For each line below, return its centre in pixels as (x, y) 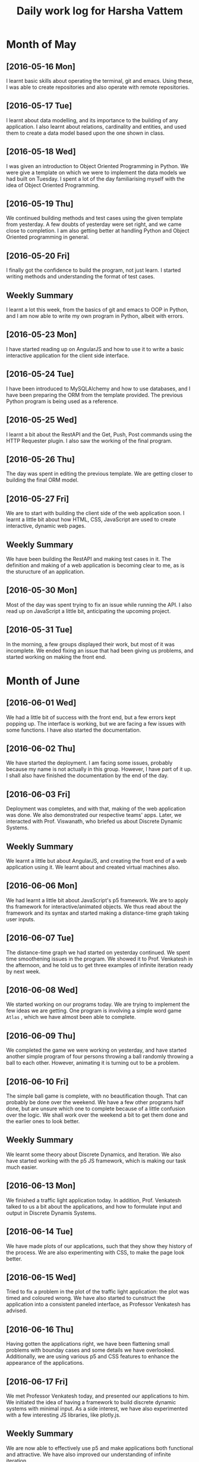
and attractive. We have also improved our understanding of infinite (89, 1454)
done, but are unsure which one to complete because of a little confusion (96, 1109)
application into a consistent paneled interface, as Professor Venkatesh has (99, 1305)
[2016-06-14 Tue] (40, 1232)
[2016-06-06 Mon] (42, 886)
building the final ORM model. (42, 480)
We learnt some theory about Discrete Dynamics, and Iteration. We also (94, 1154)
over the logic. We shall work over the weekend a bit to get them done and (97, 1115)
